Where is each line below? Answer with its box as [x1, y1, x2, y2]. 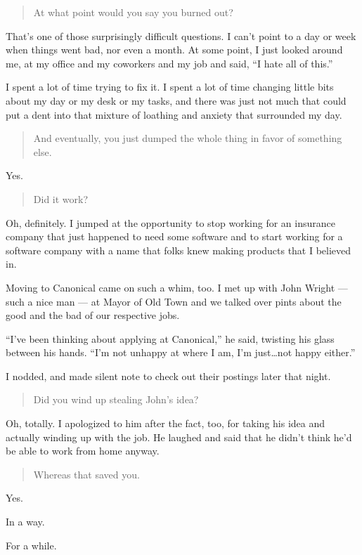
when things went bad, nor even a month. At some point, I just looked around [6, 42, 343, 57]
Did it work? [33, 191, 89, 206]
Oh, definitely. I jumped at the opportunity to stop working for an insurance [6, 215, 335, 230]
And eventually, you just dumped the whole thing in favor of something [33, 131, 342, 145]
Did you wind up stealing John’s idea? [33, 392, 199, 407]
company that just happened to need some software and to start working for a [6, 229, 343, 244]
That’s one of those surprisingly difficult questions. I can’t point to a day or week [6, 28, 356, 43]
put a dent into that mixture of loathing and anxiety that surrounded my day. [6, 107, 342, 122]
